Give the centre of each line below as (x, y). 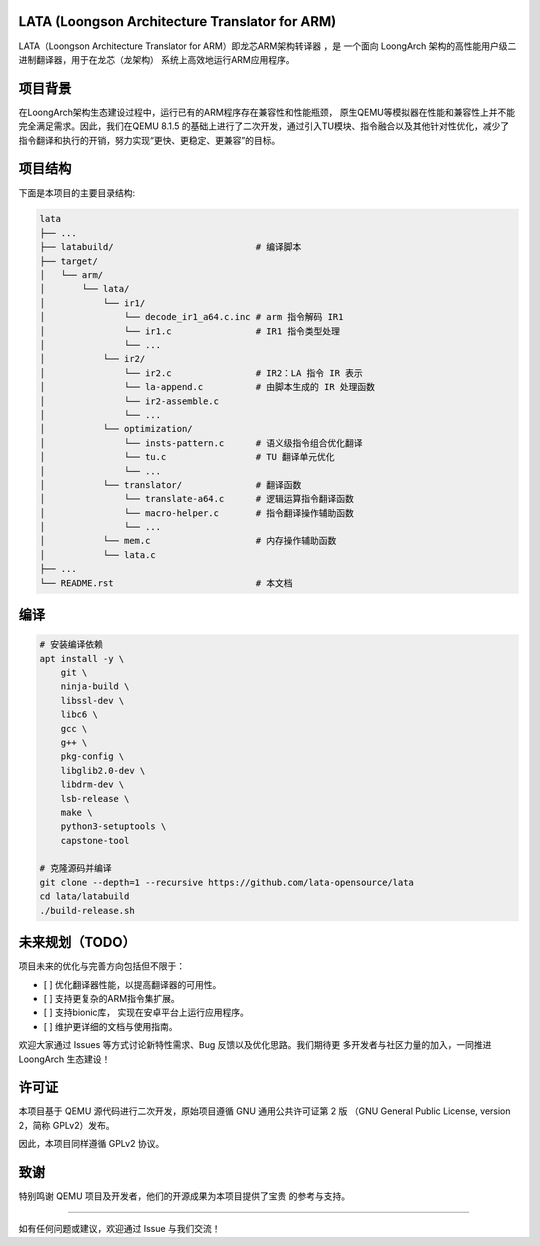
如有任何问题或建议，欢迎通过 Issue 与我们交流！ (119, 1229)
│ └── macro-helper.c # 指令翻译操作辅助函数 (197, 513)
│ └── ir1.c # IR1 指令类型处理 (189, 331)
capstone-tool (95, 840)
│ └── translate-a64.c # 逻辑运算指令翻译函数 (197, 499)
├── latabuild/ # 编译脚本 (170, 247)
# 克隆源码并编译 (75, 868)
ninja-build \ (95, 686)
